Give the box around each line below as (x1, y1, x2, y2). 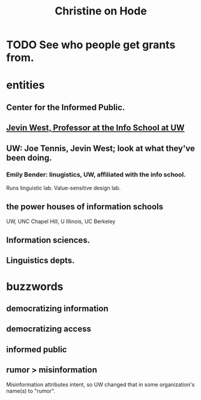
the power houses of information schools (6, 202, 164, 212)
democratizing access (6, 324, 91, 334)
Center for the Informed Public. (6, 102, 125, 112)
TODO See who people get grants (6, 38, 176, 52)
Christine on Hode (55, 4, 147, 18)
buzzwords (6, 280, 64, 293)
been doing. (6, 152, 52, 163)
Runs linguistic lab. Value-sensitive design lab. (6, 184, 121, 191)
